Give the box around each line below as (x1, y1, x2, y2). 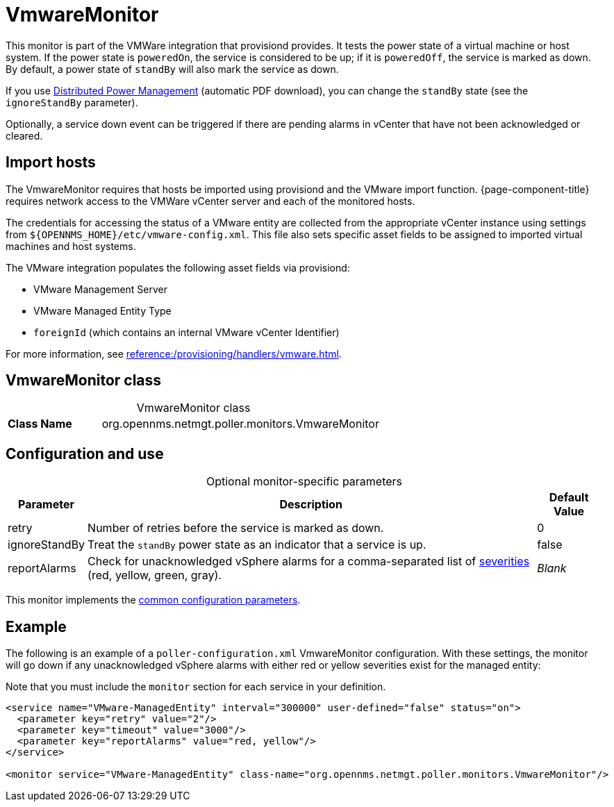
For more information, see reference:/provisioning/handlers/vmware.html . (6, 347, 342, 360)
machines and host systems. (6, 240, 136, 252)
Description (279, 497, 342, 512)
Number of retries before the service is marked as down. (88, 521, 384, 535)
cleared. (6, 129, 43, 142)
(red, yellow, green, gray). (88, 568, 222, 583)
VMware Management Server (33, 283, 168, 295)
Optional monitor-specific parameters (206, 474, 403, 489)
